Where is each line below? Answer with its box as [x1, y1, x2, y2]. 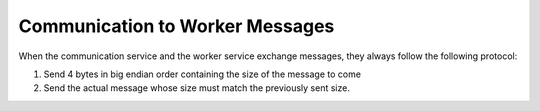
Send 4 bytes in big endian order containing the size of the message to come [43, 68, 362, 80]
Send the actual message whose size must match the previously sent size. [43, 82, 350, 94]
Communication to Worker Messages [18, 15, 335, 37]
